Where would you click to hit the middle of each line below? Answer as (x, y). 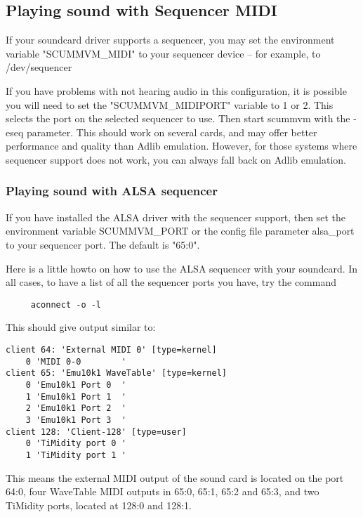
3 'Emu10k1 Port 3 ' (76, 420)
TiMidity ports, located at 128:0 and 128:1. (99, 505)
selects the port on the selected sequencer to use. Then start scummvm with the (178, 118)
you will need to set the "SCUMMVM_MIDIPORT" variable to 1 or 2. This (170, 104)
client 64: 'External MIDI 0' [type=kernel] (111, 349)
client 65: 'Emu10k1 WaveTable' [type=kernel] (116, 373)
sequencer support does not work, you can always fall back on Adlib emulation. (176, 159)
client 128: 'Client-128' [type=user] (96, 432)
